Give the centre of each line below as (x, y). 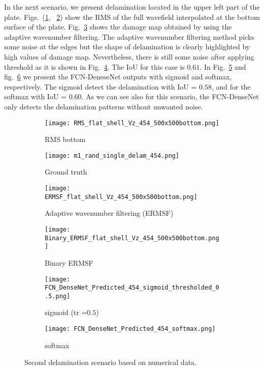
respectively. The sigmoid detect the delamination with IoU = (101, 86)
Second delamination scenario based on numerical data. (110, 362)
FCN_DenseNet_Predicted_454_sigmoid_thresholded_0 (132, 288)
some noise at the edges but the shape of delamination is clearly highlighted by (127, 47)
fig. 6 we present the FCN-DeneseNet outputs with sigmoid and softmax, (118, 77)
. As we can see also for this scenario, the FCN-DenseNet (170, 96)
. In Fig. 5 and (223, 66)
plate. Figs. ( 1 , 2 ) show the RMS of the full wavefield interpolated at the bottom (132, 17)
